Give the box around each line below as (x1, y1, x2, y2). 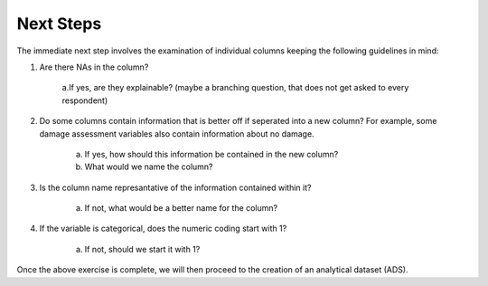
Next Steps (16, 14, 102, 33)
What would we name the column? (84, 161, 213, 172)
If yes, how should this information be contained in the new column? (84, 148, 339, 159)
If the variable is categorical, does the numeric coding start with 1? (39, 223, 287, 234)
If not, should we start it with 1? (84, 243, 201, 254)
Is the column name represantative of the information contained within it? (39, 182, 312, 193)
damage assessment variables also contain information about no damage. (39, 128, 315, 139)
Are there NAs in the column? (39, 62, 149, 72)
